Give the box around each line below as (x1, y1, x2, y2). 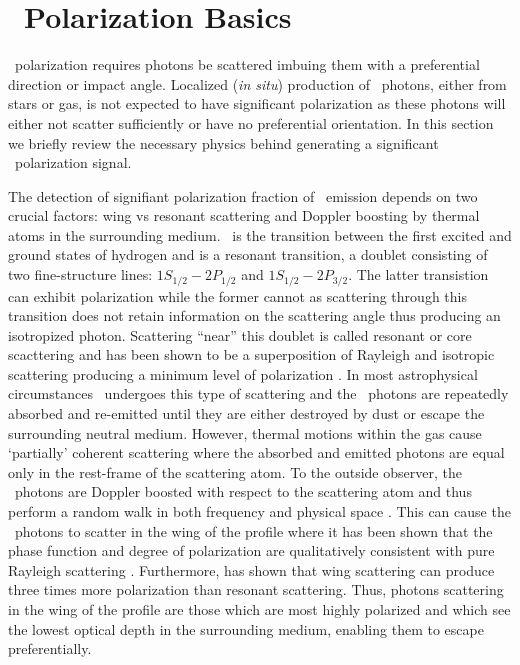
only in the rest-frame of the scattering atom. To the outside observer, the (8, 461, 462, 482)
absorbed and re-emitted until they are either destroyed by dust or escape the (8, 403, 485, 424)
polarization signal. (14, 152, 132, 173)
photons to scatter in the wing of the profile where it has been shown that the (14, 520, 493, 541)
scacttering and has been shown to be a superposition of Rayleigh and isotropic (8, 344, 495, 365)
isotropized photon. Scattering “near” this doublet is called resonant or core (8, 324, 472, 345)
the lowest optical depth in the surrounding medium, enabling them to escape (8, 618, 484, 639)
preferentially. (8, 638, 92, 659)
